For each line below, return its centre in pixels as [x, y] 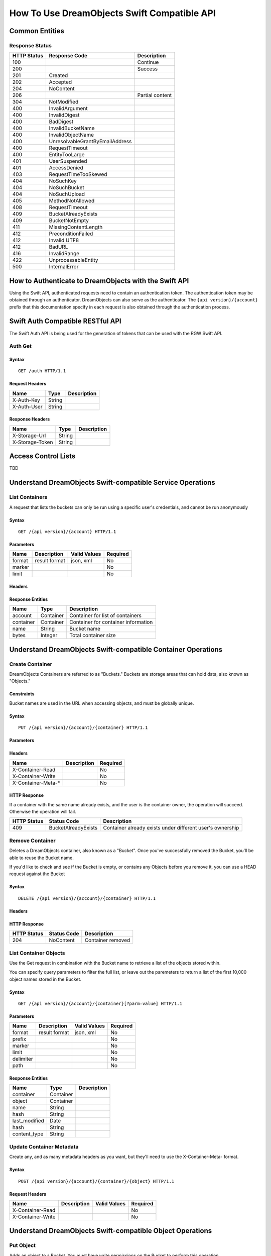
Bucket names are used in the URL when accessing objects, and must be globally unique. [102, 703]
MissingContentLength [76, 227]
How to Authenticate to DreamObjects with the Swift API [99, 281]
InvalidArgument [68, 109]
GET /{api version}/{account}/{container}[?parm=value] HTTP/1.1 [100, 1004]
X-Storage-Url [29, 436]
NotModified [64, 102]
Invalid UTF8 [64, 240]
